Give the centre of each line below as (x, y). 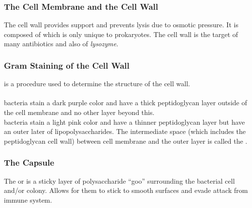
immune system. (28, 199)
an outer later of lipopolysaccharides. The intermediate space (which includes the (125, 131)
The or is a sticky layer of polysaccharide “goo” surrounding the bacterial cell (119, 180)
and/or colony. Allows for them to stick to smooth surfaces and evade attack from (126, 190)
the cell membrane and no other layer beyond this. (79, 112)
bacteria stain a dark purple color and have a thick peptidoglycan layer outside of (126, 103)
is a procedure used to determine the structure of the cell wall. (97, 84)
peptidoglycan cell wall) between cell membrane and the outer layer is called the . (126, 141)
